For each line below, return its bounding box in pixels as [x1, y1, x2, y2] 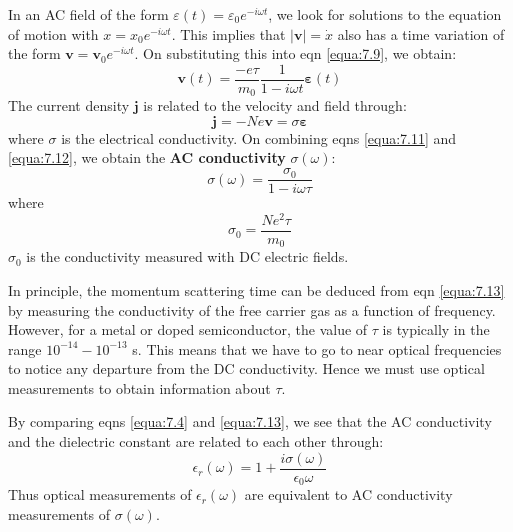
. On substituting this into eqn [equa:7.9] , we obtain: [134, 43, 457, 64]
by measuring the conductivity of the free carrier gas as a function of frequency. [8, 299, 496, 320]
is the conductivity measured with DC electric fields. [26, 246, 349, 267]
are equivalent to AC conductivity [244, 484, 453, 505]
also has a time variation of [337, 23, 505, 44]
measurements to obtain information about [8, 377, 271, 398]
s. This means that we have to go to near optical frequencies [132, 338, 502, 359]
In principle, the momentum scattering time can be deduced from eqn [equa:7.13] [8, 279, 505, 300]
